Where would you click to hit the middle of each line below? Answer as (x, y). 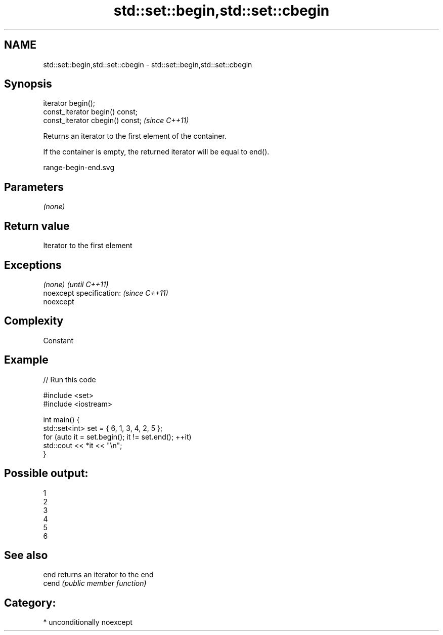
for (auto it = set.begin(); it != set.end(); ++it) (117, 436)
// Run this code (70, 379)
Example (26, 360)
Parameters (34, 187)
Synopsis (28, 84)
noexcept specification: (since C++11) (106, 293)
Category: (30, 603)
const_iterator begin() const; (91, 112)
